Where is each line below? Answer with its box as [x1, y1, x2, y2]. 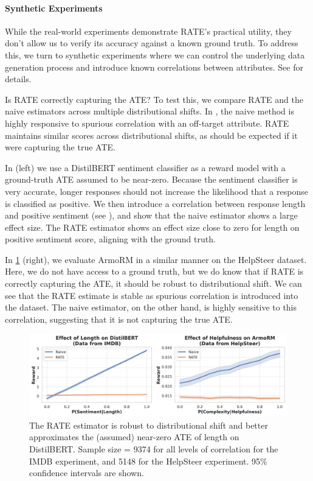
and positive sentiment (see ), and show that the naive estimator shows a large [5, 209, 298, 222]
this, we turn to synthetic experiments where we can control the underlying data [5, 48, 305, 61]
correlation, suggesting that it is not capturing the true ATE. [5, 312, 233, 325]
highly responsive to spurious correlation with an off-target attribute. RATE [5, 116, 289, 129]
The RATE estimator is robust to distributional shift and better [29, 418, 268, 431]
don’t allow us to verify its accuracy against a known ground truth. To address [5, 37, 298, 49]
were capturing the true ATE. [5, 141, 115, 153]
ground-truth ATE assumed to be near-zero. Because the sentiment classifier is [5, 173, 298, 186]
